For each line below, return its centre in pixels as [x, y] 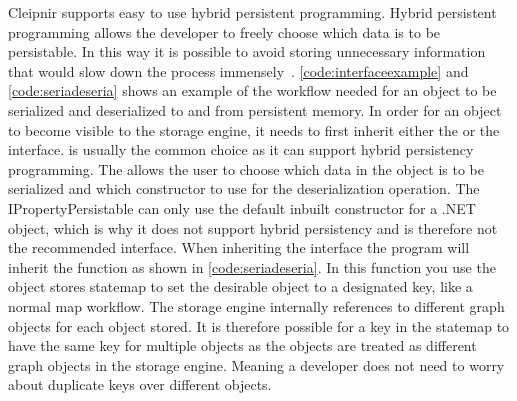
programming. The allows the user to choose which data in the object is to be [246, 168]
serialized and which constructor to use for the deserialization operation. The [244, 188]
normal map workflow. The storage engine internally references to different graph [256, 305]
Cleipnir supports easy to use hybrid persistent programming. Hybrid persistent [252, 12]
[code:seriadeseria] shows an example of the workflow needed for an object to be [252, 90]
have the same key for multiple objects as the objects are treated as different [242, 345]
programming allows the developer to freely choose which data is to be [224, 31]
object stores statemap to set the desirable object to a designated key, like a [240, 286]
